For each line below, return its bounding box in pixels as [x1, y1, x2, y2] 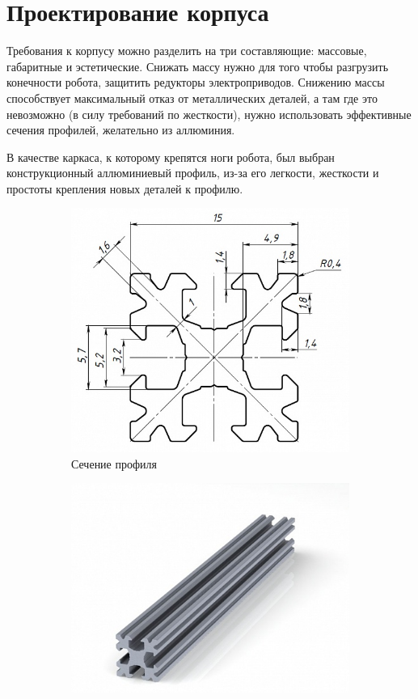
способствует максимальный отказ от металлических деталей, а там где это [6, 89, 378, 106]
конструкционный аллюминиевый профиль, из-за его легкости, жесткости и [6, 164, 379, 181]
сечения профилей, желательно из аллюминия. [6, 121, 235, 138]
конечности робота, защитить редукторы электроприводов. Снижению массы [6, 74, 385, 91]
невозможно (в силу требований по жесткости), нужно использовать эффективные [6, 105, 412, 122]
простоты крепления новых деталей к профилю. [6, 180, 243, 197]
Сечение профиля [71, 455, 157, 472]
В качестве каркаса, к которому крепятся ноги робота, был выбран [6, 148, 335, 165]
